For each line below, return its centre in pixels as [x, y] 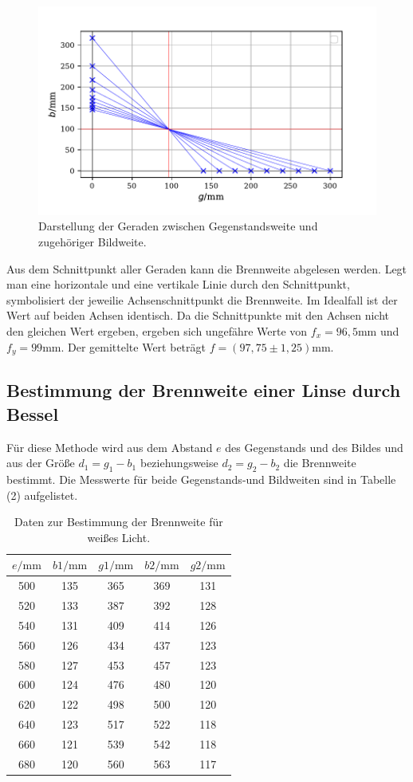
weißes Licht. [119, 537]
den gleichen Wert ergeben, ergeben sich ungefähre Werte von [157, 330]
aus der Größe [41, 463]
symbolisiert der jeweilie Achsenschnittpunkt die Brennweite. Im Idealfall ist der [202, 299]
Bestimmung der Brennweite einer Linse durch [204, 390]
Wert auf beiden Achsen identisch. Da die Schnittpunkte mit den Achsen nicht [198, 315]
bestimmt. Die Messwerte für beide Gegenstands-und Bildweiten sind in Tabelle [201, 479]
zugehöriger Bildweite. [92, 242]
